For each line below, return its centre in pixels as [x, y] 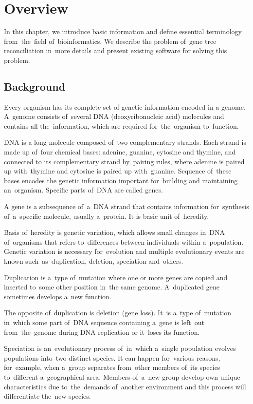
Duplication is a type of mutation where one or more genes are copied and [116, 277]
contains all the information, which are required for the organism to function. [121, 125]
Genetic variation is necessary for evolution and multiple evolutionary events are [124, 251]
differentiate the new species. [47, 396]
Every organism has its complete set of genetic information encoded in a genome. [125, 106]
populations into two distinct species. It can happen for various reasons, [112, 357]
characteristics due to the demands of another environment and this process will [125, 386]
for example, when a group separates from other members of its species [112, 367]
